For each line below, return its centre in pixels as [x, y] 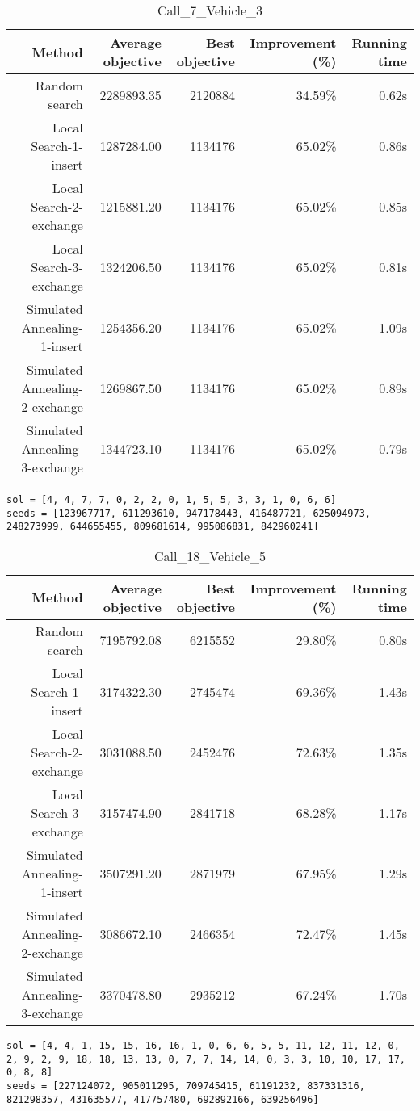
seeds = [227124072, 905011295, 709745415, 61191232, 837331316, [186, 1086]
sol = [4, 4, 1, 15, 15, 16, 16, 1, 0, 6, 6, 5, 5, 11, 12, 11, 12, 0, [203, 1045]
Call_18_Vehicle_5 [210, 555]
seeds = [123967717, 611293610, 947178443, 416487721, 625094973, [189, 513]
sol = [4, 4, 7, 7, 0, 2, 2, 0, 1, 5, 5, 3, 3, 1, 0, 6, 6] [172, 500]
